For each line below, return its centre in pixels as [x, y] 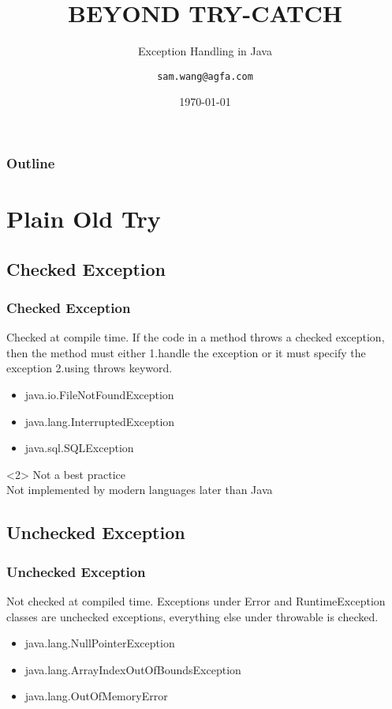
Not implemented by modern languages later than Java [140, 490]
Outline [31, 162]
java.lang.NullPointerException [100, 643]
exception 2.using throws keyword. [90, 368]
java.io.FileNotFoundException [99, 395]
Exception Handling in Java [205, 51]
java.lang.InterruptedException [100, 421]
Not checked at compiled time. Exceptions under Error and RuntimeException [196, 601]
